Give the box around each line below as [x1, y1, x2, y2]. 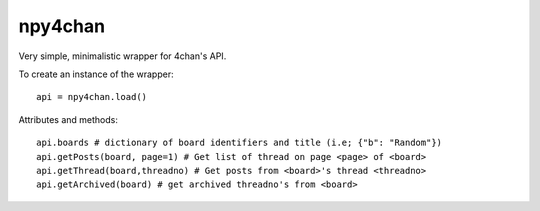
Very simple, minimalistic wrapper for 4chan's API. [18, 50, 227, 62]
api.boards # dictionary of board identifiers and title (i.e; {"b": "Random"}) [36, 137, 443, 149]
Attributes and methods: [18, 113, 119, 125]
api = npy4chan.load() [36, 91, 148, 103]
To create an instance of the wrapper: [18, 68, 174, 80]
